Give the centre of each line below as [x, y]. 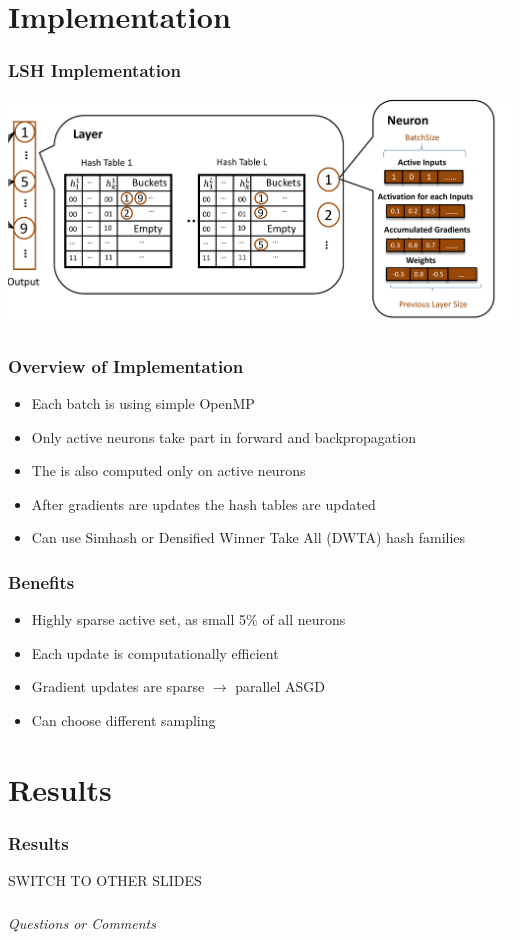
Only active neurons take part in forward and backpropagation [223, 436]
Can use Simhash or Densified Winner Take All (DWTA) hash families [248, 537]
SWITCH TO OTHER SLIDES [105, 880]
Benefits [41, 581]
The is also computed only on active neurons [168, 470]
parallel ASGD [280, 686]
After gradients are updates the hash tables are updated [203, 503]
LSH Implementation [94, 70]
